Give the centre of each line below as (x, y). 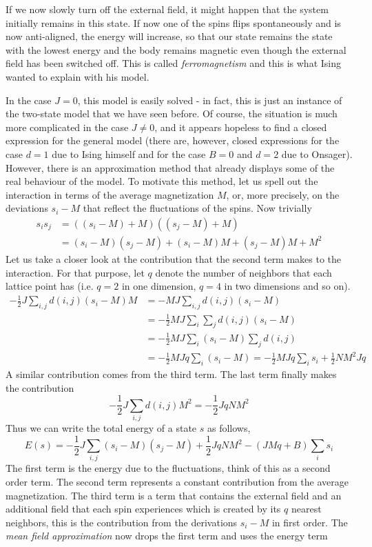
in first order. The (310, 522)
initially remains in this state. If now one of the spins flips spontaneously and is (173, 22)
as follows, (229, 428)
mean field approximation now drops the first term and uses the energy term (167, 536)
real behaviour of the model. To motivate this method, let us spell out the (162, 181)
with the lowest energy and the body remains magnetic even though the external (176, 49)
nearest (306, 509)
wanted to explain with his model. (77, 76)
